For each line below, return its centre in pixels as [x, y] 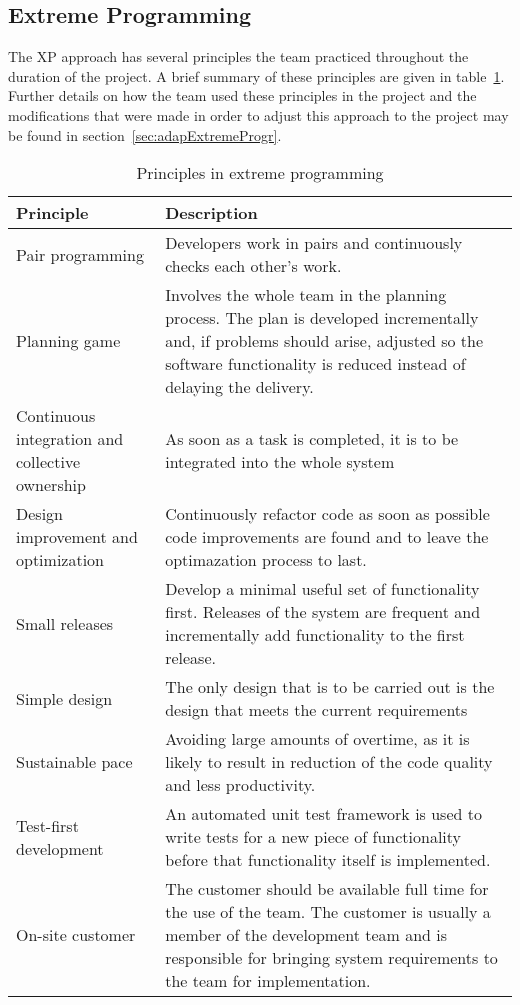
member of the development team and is [306, 935]
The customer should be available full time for [327, 889]
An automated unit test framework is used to [323, 814]
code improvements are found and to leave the [327, 537]
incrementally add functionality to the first [315, 635]
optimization [60, 560]
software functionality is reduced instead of [315, 364]
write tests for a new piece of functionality [313, 837]
